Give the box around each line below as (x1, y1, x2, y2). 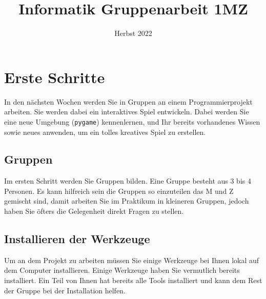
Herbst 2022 (114, 28, 152, 38)
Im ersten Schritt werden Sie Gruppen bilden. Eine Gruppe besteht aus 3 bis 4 (4, 175, 251, 186)
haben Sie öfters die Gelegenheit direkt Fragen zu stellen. (4, 206, 184, 216)
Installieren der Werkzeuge (4, 231, 150, 247)
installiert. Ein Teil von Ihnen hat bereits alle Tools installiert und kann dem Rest (4, 275, 262, 286)
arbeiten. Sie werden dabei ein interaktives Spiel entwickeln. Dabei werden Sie (4, 106, 249, 117)
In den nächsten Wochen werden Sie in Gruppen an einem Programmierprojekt (4, 96, 253, 107)
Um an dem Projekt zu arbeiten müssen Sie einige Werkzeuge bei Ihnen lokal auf (4, 254, 259, 265)
